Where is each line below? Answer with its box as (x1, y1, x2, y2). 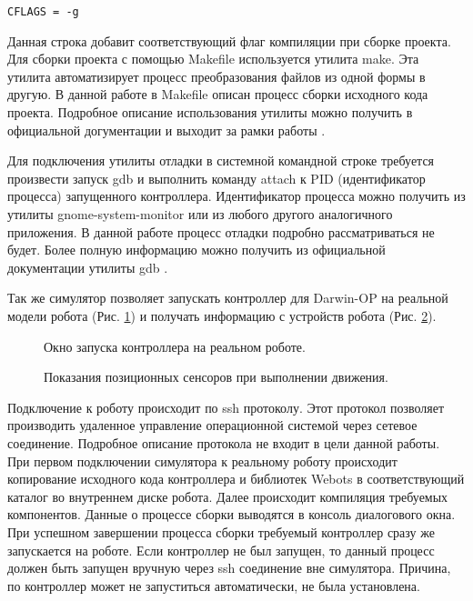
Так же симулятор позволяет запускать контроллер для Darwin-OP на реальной (7, 288, 448, 307)
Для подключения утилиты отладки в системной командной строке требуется (7, 151, 435, 170)
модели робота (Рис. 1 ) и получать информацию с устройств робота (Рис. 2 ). (7, 306, 437, 325)
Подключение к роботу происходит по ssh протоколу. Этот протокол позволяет (7, 397, 445, 416)
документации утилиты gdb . (7, 257, 168, 276)
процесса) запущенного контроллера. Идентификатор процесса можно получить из (7, 186, 466, 205)
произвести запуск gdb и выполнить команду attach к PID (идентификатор (7, 168, 426, 187)
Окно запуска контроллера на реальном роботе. (44, 336, 306, 356)
